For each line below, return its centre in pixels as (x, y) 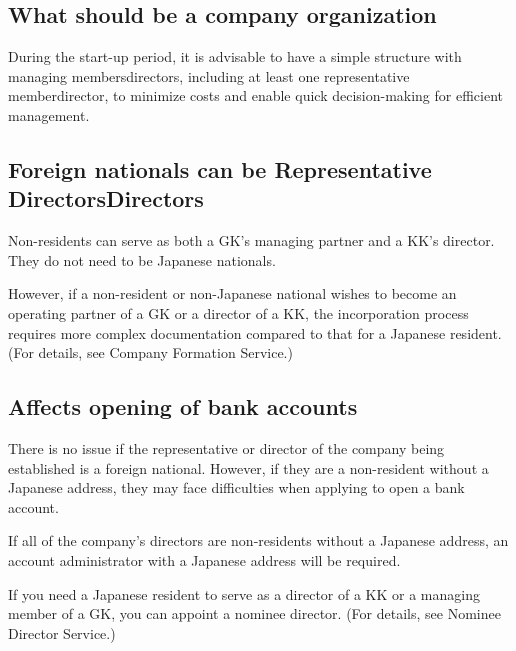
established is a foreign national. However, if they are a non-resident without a (248, 467)
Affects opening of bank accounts (183, 406)
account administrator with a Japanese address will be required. (204, 559)
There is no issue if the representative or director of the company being (226, 447)
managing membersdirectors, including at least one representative (209, 75)
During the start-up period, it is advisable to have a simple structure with (235, 56)
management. (49, 114)
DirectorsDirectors (106, 198)
